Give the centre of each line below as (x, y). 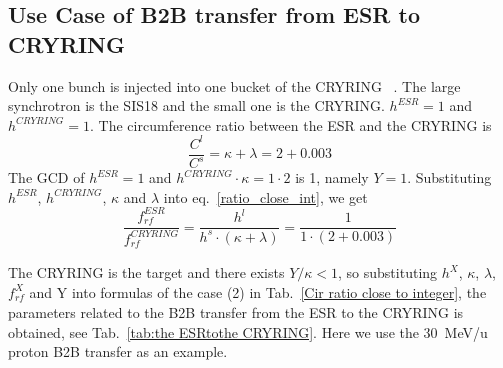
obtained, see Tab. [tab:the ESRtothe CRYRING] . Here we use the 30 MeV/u (248, 331)
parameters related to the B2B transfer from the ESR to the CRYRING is (236, 312)
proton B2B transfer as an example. (118, 351)
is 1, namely (332, 177)
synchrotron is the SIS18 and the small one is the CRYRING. (196, 105)
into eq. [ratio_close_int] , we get (265, 196)
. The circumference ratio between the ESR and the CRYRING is (291, 124)
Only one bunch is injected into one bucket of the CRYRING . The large (234, 85)
